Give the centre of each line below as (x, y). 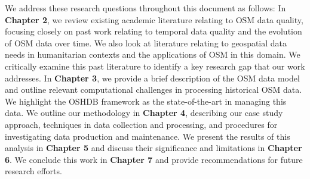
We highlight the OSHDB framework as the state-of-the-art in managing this (146, 101)
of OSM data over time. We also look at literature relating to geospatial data (146, 43)
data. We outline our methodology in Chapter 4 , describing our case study (144, 113)
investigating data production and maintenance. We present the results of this (148, 136)
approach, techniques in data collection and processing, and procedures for (141, 124)
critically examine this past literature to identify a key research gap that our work (155, 66)
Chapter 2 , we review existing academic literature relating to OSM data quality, (154, 19)
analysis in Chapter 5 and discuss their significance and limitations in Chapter (154, 148)
